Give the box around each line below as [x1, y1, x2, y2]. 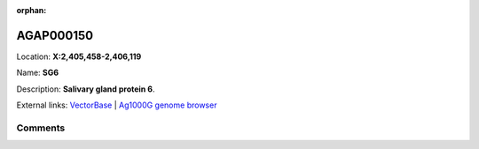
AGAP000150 [16, 27, 93, 43]
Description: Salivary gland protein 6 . [16, 84, 155, 94]
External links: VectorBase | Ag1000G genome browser [16, 100, 217, 110]
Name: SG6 [16, 67, 59, 78]
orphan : [16, 5, 47, 15]
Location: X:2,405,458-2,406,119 [16, 51, 142, 62]
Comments [16, 122, 66, 134]
